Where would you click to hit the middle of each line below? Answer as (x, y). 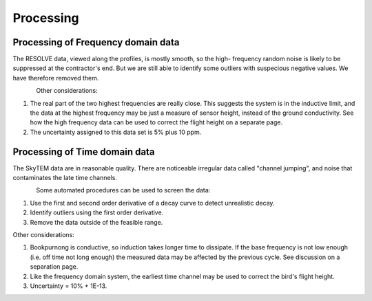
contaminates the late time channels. (65, 178)
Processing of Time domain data (84, 152)
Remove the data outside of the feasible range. (96, 222)
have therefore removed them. (56, 78)
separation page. (54, 267)
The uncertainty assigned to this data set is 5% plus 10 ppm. (116, 132)
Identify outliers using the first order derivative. (97, 212)
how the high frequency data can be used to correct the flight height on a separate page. (156, 122)
